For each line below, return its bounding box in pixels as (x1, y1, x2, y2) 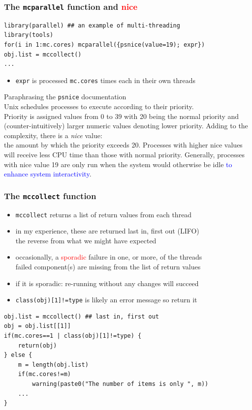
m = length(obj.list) (18, 361, 89, 368)
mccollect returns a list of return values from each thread (15, 209, 192, 219)
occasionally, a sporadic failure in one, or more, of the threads (15, 252, 202, 262)
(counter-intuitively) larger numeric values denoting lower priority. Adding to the (4, 120, 248, 131)
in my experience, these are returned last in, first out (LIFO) (15, 226, 199, 236)
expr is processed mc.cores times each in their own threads (15, 75, 196, 85)
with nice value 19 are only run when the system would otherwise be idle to (4, 159, 232, 169)
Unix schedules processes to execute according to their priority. (4, 101, 194, 112)
